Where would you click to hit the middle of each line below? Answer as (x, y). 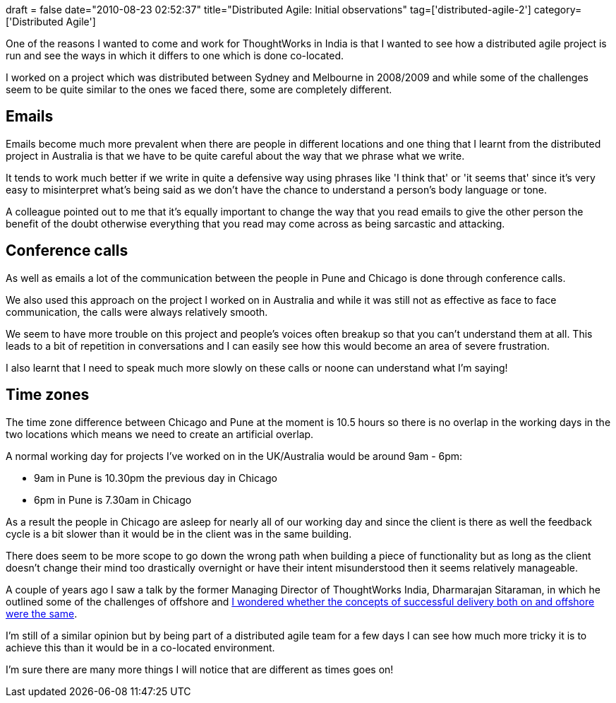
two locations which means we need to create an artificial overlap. (160, 434)
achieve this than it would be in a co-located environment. (140, 647)
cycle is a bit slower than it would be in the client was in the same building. (179, 533)
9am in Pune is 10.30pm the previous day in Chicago (156, 478)
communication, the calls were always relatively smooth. (137, 312)
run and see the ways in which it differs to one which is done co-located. (175, 55)
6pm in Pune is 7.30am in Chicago (113, 500)
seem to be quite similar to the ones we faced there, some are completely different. (199, 89)
